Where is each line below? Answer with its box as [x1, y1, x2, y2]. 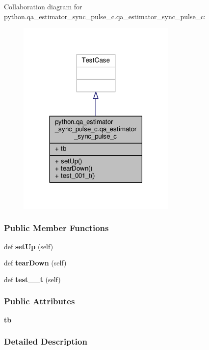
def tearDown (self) [4, 258, 67, 268]
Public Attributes [4, 295, 75, 307]
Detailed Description [4, 335, 87, 348]
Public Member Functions [4, 222, 109, 234]
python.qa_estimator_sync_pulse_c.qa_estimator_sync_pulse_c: [4, 11, 206, 21]
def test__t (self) [4, 274, 61, 284]
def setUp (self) [4, 241, 53, 251]
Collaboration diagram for [4, 1, 82, 11]
